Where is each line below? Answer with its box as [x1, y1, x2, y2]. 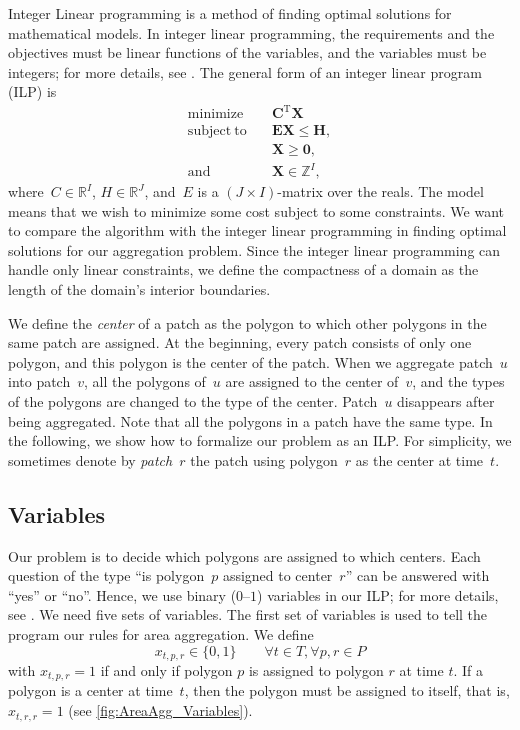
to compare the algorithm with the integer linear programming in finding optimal [8, 220, 507, 241]
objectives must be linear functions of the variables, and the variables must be [8, 42, 487, 63]
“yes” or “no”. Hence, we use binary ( [8, 584, 237, 605]
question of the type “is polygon [8, 565, 205, 586]
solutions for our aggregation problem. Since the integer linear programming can [8, 239, 501, 260]
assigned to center [222, 565, 333, 586]
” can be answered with [345, 565, 490, 586]
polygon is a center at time [8, 680, 173, 701]
